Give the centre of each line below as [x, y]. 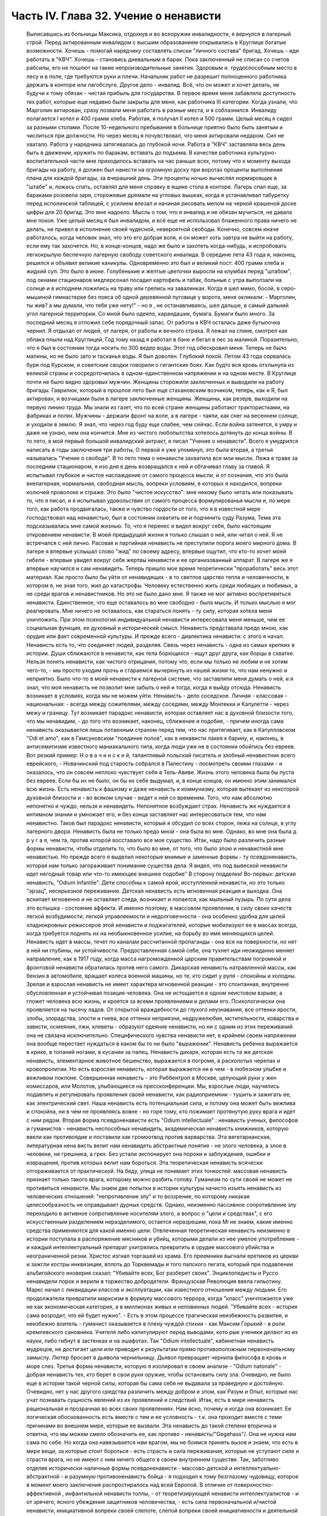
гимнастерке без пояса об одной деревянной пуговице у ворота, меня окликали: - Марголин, [174, 297]
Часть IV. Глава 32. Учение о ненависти [116, 16]
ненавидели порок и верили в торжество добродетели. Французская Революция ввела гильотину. [154, 1281]
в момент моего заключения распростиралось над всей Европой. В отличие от [130, 1485]
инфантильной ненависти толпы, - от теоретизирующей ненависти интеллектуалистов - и [182, 1493]
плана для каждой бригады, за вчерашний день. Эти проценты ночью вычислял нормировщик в [152, 178]
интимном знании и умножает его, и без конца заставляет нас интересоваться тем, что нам [146, 814]
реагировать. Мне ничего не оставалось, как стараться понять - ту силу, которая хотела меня [149, 611]
